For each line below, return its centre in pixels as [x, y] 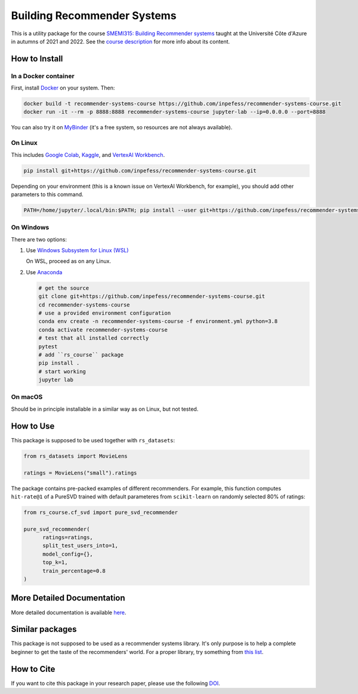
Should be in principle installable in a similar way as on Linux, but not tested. [105, 409]
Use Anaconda [44, 272]
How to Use [33, 426]
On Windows [30, 228]
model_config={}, [68, 554]
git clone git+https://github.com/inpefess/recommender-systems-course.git [152, 296]
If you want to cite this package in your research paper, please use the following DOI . [115, 683]
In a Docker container [43, 76]
